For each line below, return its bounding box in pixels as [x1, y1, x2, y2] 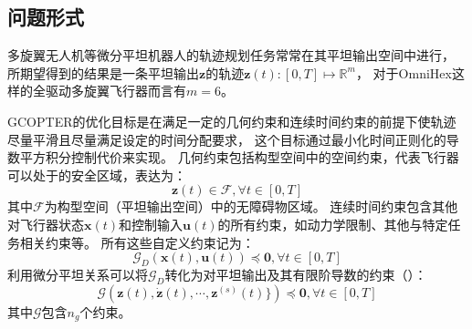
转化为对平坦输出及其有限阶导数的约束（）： [164, 264, 427, 283]
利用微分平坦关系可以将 [7, 264, 148, 283]
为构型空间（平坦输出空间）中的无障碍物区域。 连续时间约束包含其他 [44, 197, 458, 216]
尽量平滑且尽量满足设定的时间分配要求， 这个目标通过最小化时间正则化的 [7, 129, 446, 149]
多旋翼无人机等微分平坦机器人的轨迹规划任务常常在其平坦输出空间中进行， [7, 46, 455, 65]
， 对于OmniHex [355, 63, 452, 82]
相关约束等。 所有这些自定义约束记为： [19, 232, 255, 252]
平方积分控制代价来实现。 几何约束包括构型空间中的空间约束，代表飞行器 [19, 148, 459, 167]
